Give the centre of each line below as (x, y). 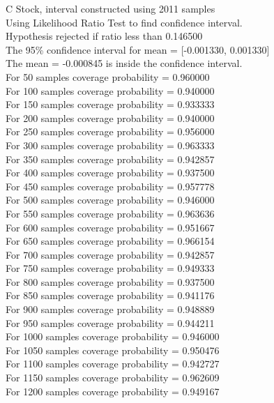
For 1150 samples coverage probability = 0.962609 (113, 378)
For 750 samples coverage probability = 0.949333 (110, 268)
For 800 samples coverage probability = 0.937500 (110, 281)
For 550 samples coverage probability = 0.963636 (110, 213)
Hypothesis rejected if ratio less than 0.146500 (104, 36)
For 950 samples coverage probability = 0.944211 (110, 322)
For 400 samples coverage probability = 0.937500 (110, 173)
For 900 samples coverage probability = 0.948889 (110, 309)
